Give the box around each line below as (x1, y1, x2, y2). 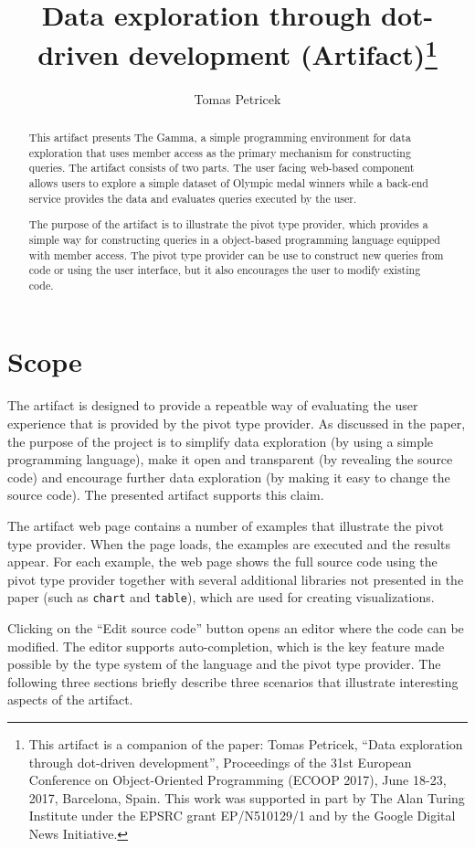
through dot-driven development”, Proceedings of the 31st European (28, 752, 412, 771)
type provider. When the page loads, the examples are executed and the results (7, 534, 451, 553)
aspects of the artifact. (7, 690, 133, 709)
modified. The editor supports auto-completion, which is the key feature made (7, 636, 445, 655)
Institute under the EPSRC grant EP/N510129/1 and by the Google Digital (28, 806, 456, 825)
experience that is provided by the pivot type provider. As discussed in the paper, (7, 414, 466, 433)
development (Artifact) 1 (128, 32, 438, 73)
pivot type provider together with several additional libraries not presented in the (7, 569, 464, 588)
